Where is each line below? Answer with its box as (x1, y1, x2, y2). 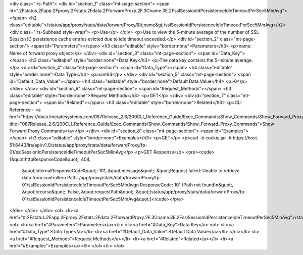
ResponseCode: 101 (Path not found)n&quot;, (139, 182, 233, 188)
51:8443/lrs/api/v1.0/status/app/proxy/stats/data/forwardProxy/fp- (9, 142, 147, 148)
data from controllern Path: (22, 175, 78, 181)
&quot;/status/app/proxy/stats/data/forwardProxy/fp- (136, 189, 247, 195)
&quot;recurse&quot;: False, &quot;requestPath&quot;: (22, 189, 135, 195)
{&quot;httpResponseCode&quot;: (9, 156, 80, 162)
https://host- (232, 135, 259, 141)
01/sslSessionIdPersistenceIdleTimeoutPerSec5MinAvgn (22, 182, 139, 188)
